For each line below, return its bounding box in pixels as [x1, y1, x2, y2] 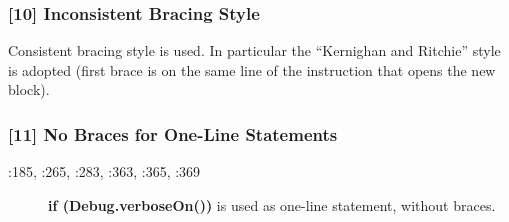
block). [8, 79, 50, 100]
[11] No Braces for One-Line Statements [8, 121, 338, 146]
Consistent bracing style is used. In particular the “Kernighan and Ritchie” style [8, 40, 501, 61]
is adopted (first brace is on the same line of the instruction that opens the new [8, 59, 496, 80]
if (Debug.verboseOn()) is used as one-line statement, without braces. [48, 194, 496, 215]
